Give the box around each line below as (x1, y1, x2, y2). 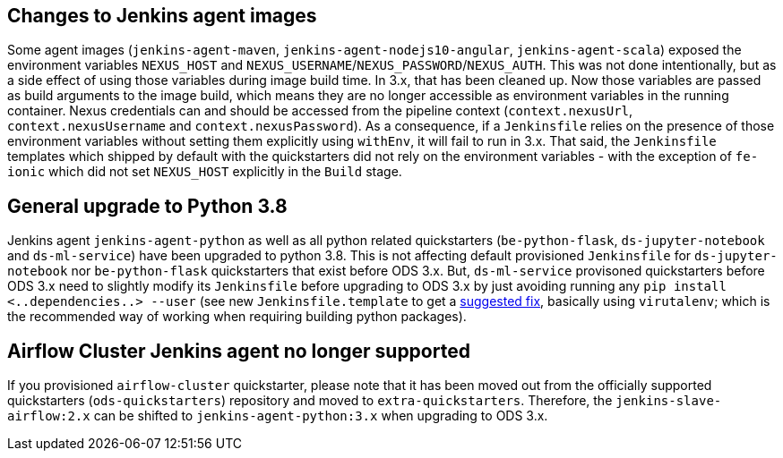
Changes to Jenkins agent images (7, 4, 317, 27)
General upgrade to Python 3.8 (7, 194, 288, 217)
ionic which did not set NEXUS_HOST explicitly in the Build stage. (7, 164, 402, 180)
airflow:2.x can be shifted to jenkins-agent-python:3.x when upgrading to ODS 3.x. (7, 408, 548, 424)
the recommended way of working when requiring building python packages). (7, 309, 467, 325)
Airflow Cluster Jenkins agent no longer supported (7, 339, 470, 362)
